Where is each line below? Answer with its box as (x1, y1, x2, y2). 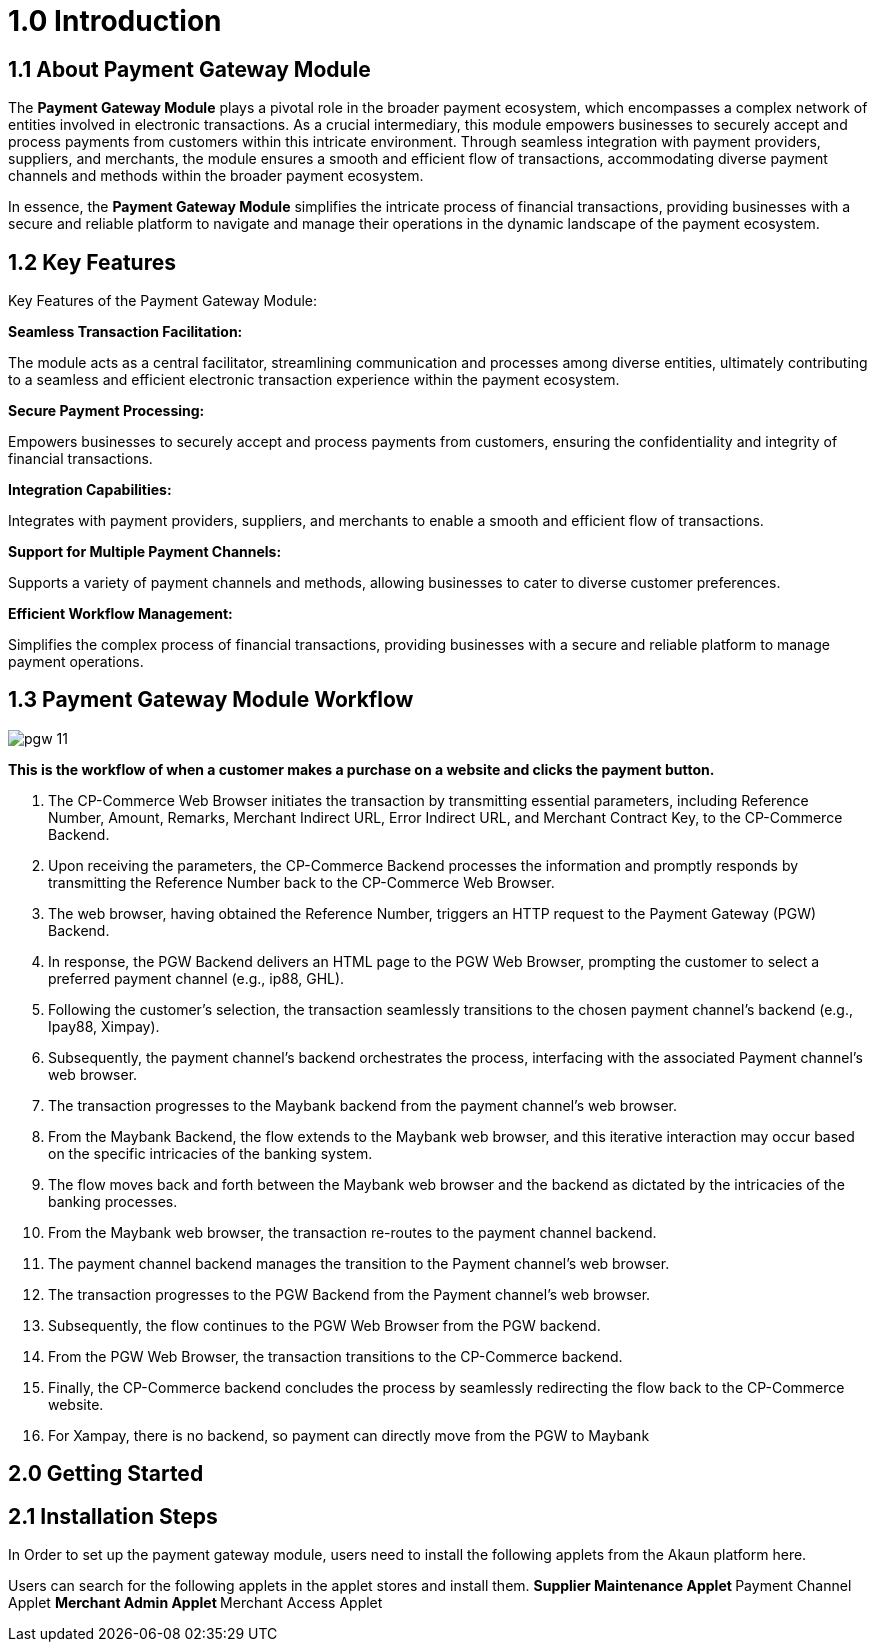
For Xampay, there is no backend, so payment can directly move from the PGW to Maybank (48, 1426, 650, 1444)
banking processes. (48, 1192, 178, 1210)
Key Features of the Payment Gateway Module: (8, 292, 318, 310)
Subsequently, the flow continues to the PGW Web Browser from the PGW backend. (48, 1316, 601, 1334)
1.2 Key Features (8, 249, 176, 275)
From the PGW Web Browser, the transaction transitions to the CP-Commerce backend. (48, 1347, 623, 1365)
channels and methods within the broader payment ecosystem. (8, 167, 424, 185)
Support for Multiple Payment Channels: (8, 543, 282, 561)
